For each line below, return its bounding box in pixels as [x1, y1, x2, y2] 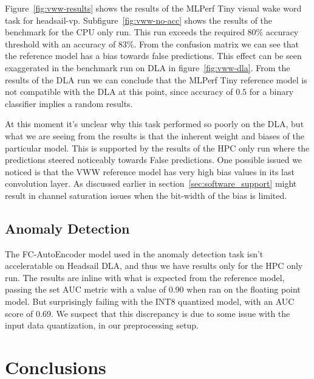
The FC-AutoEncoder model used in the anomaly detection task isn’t [5, 247, 264, 260]
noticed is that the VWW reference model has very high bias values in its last [5, 165, 295, 178]
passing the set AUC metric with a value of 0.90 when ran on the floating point [5, 283, 301, 296]
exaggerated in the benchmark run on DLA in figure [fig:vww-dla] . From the [5, 61, 290, 74]
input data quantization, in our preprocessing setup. [5, 319, 199, 332]
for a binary [249, 85, 294, 98]
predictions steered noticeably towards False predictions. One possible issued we [5, 153, 302, 166]
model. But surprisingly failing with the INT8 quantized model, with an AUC [5, 295, 295, 308]
